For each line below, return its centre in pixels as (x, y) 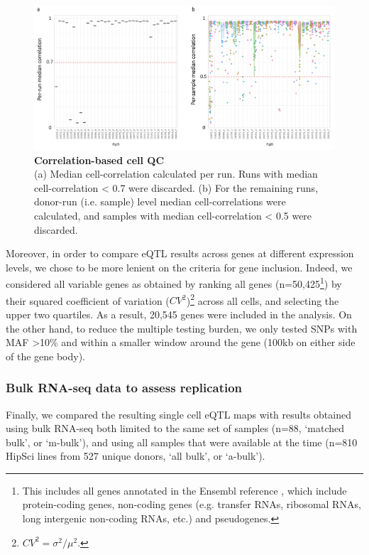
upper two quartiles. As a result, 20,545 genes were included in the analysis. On (179, 314)
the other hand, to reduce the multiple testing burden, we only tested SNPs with (182, 328)
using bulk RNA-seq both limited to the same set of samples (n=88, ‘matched (175, 428)
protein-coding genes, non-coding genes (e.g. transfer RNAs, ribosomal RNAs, (192, 504)
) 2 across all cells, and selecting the (263, 299)
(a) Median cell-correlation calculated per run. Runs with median (176, 174)
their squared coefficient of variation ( (88, 300)
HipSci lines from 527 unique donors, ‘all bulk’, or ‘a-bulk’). (136, 456)
